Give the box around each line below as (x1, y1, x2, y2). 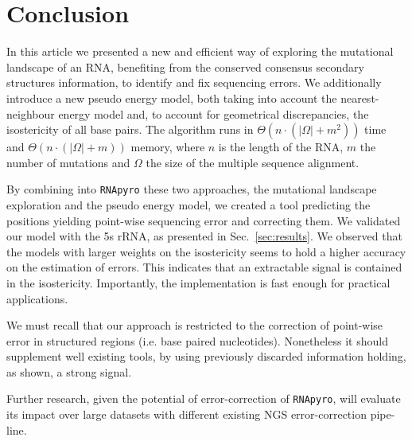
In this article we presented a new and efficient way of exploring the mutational (6, 43, 394, 60)
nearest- (340, 89, 379, 106)
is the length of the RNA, (218, 139, 344, 155)
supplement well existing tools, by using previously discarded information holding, (6, 348, 406, 365)
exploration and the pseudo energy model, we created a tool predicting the (6, 196, 371, 213)
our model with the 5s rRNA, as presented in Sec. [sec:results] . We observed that (6, 228, 402, 244)
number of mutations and (6, 154, 130, 170)
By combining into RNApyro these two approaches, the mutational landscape (6, 181, 377, 197)
